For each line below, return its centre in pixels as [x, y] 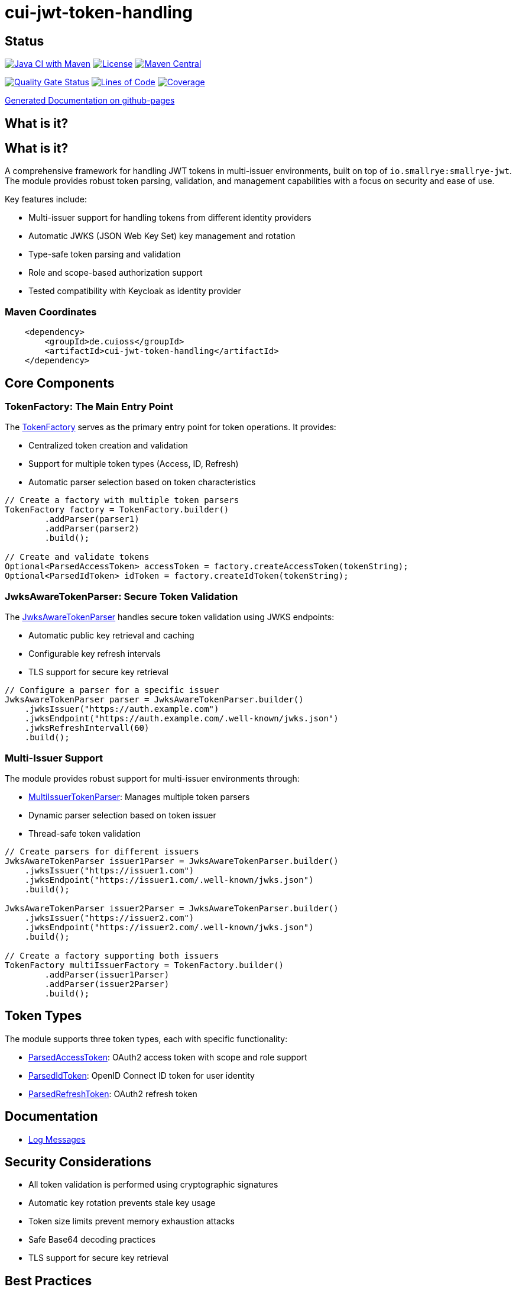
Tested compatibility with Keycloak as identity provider [135, 291]
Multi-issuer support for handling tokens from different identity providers [170, 218]
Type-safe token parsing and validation [105, 254]
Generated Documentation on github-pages [90, 101]
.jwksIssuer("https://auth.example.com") [122, 709]
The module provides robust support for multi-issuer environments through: [152, 778]
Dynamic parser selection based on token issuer [122, 815]
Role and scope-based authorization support [116, 273]
